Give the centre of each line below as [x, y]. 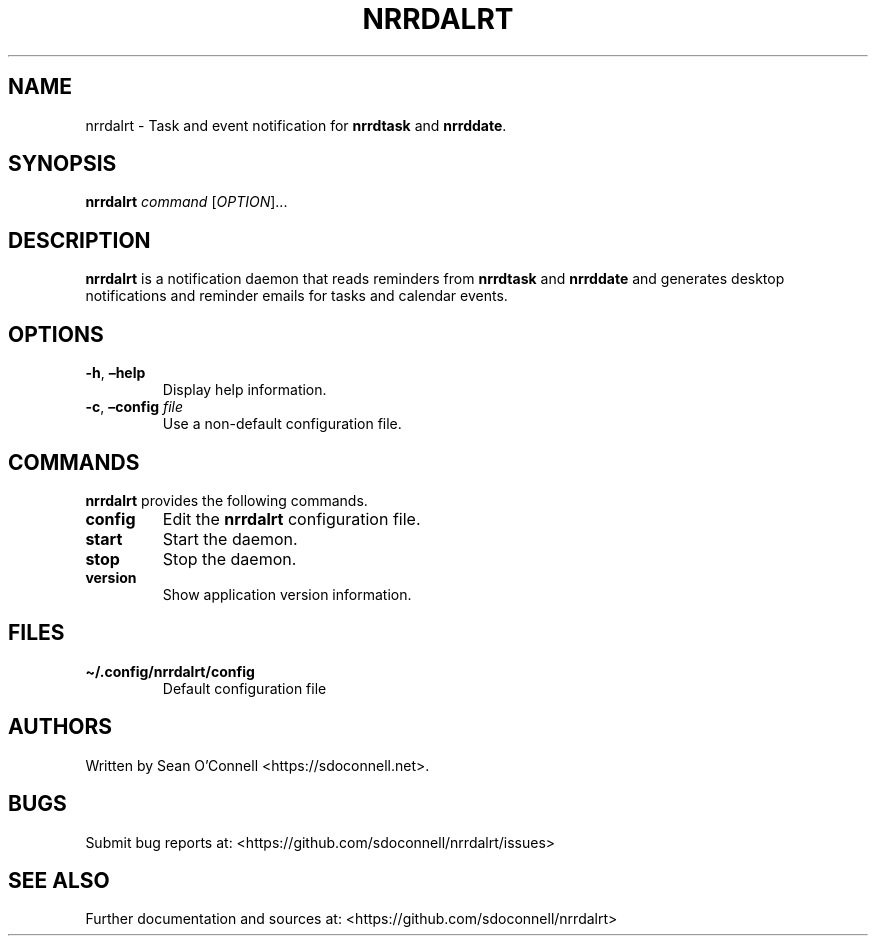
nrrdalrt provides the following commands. [226, 500]
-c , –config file [134, 407]
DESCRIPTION [79, 240]
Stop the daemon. [229, 558]
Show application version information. [287, 594]
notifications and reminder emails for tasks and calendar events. [296, 296]
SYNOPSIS [62, 164]
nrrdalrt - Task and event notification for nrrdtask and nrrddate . [296, 125]
